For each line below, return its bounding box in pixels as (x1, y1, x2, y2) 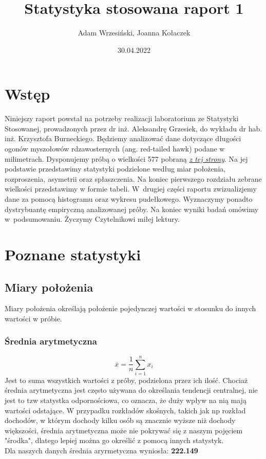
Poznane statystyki (5, 243, 141, 264)
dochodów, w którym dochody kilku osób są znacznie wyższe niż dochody (5, 415, 236, 426)
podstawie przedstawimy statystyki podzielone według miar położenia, (5, 163, 226, 174)
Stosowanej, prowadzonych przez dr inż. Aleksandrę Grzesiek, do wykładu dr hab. (5, 123, 262, 133)
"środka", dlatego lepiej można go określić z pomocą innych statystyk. (5, 435, 224, 446)
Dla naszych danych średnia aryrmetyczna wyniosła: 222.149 (5, 445, 198, 456)
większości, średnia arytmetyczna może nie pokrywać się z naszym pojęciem (5, 425, 243, 435)
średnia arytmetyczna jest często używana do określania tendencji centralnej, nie (5, 385, 258, 395)
